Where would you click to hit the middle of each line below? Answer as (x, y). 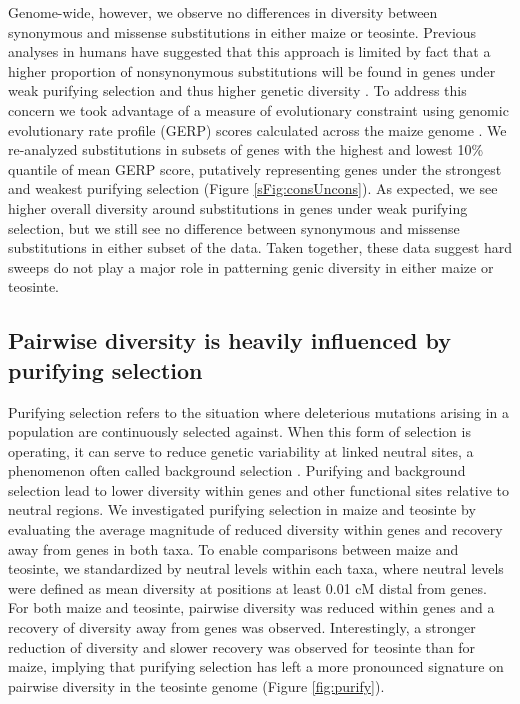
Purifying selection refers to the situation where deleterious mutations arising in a (259, 411)
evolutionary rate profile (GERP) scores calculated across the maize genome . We (257, 129)
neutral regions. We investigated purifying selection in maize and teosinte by (242, 509)
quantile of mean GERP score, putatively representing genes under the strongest (255, 168)
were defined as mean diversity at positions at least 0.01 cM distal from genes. (247, 587)
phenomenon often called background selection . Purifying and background (237, 470)
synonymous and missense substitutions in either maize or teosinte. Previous (242, 31)
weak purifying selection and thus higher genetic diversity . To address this (237, 90)
